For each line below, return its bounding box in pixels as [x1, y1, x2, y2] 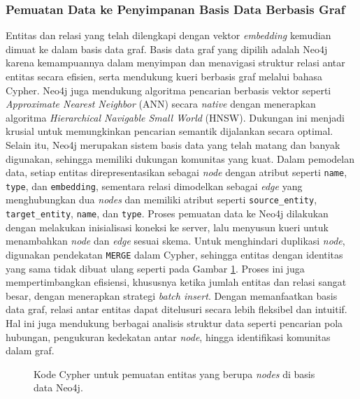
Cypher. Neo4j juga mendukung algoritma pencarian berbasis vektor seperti [6, 82, 331, 97]
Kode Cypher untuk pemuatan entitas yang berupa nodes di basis [34, 366, 315, 381]
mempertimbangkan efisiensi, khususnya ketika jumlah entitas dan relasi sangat [6, 275, 347, 289]
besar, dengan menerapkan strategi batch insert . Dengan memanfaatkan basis [6, 288, 338, 303]
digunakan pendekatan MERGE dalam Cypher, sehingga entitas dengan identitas [6, 247, 343, 261]
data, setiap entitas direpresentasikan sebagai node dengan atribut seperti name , [6, 165, 347, 180]
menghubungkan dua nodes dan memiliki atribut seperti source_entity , [6, 192, 317, 207]
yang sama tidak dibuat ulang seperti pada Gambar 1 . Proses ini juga [6, 261, 305, 275]
